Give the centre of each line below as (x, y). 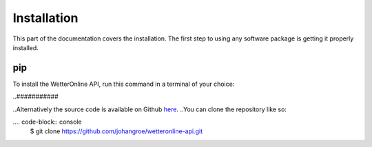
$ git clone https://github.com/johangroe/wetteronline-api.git (116, 131)
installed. (26, 47)
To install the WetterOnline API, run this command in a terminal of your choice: (124, 84)
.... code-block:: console (47, 122)
